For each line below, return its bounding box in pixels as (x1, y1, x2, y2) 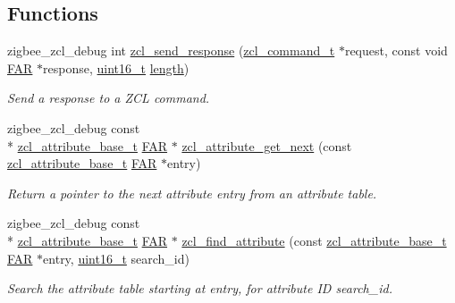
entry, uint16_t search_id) (43, 248, 190, 267)
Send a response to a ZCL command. (7, 88, 210, 107)
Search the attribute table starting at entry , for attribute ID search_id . (7, 279, 392, 298)
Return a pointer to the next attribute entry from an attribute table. (7, 183, 377, 202)
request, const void (344, 41, 448, 60)
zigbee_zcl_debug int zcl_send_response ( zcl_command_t (7, 41, 335, 60)
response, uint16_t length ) (43, 58, 190, 77)
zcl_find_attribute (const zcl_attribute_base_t (181, 231, 447, 249)
